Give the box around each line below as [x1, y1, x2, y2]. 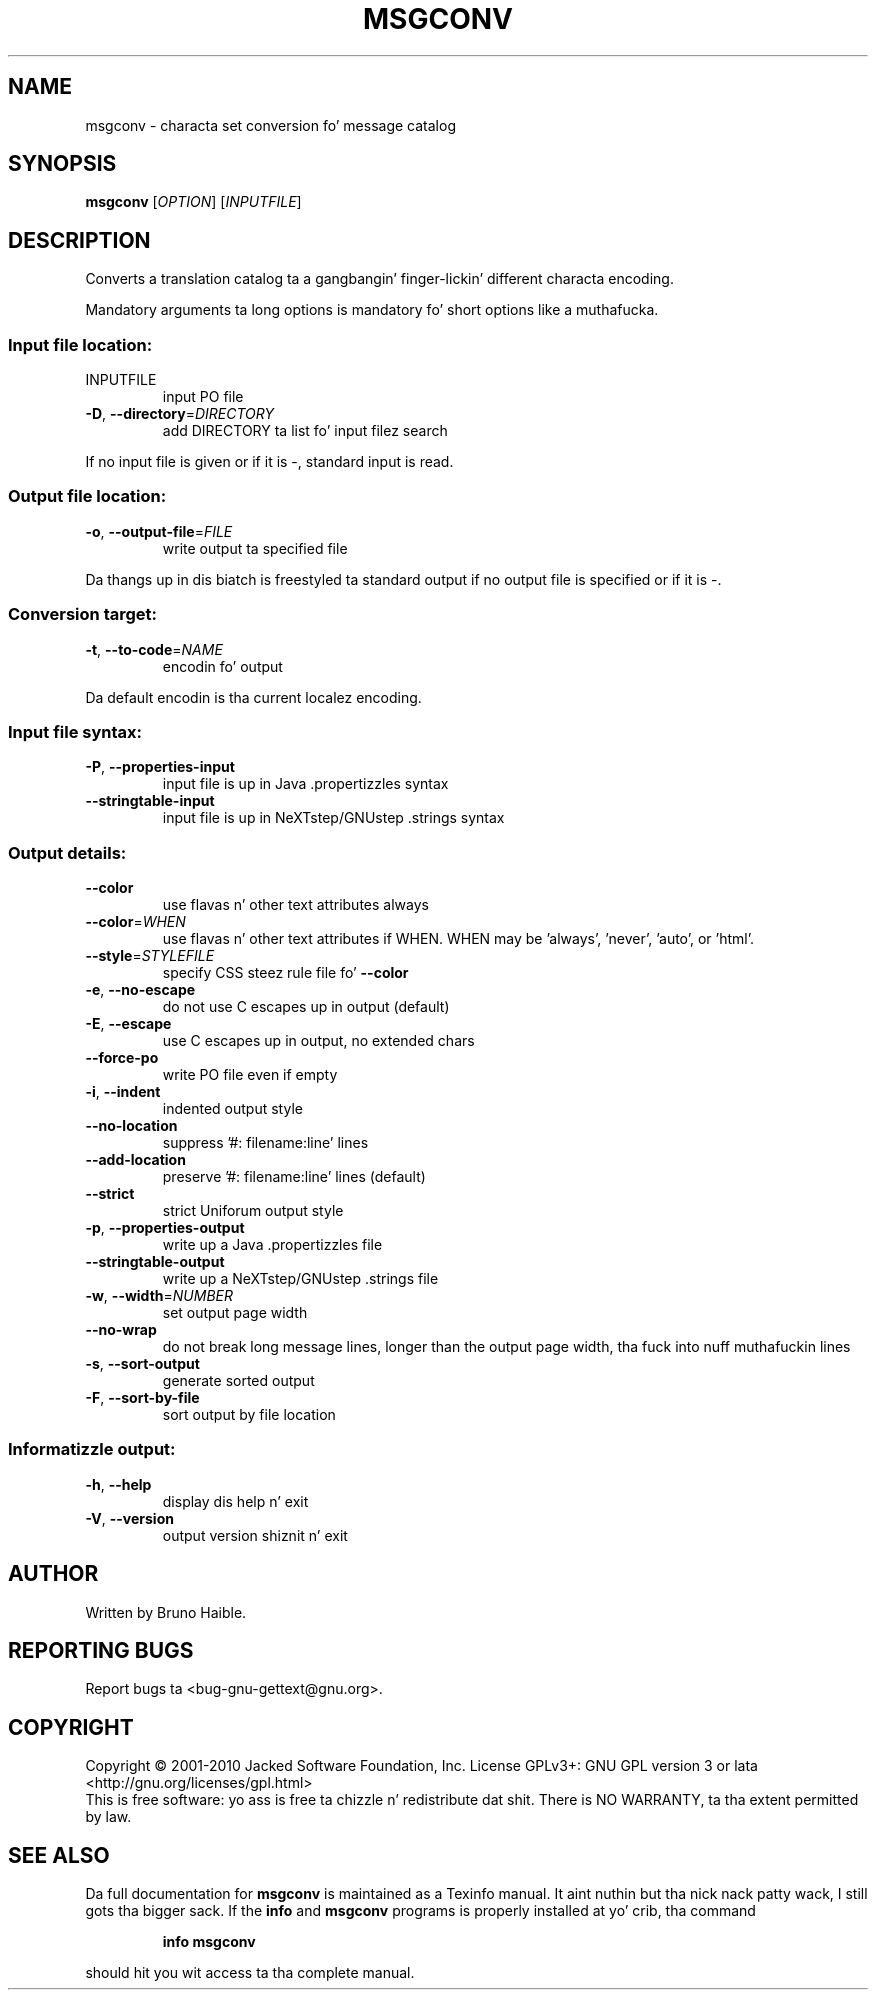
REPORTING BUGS [8, 1638, 194, 1664]
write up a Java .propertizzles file [162, 1236, 383, 1254]
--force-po [85, 1049, 159, 1067]
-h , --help [85, 1475, 152, 1493]
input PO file [162, 388, 244, 406]
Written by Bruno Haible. [85, 1603, 247, 1621]
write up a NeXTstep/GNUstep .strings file [162, 1270, 439, 1288]
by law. [85, 1808, 132, 1826]
